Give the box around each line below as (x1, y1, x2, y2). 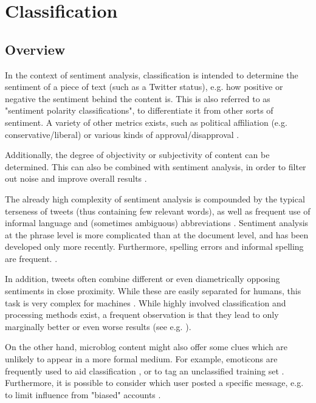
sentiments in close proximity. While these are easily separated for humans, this (5, 284, 301, 297)
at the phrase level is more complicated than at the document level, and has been (5, 228, 309, 241)
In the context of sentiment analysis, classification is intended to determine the (5, 68, 298, 81)
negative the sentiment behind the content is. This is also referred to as (5, 92, 270, 105)
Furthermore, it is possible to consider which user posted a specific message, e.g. (5, 376, 304, 389)
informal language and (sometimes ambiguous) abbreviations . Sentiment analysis (5, 216, 309, 229)
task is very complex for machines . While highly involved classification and (5, 296, 286, 309)
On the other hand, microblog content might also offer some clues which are (5, 340, 288, 353)
